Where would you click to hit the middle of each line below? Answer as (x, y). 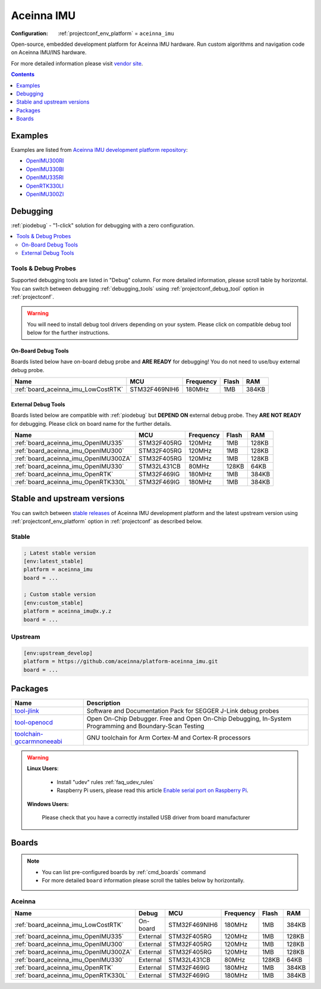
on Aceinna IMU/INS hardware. (49, 52)
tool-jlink (27, 711)
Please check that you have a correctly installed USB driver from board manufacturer (146, 818)
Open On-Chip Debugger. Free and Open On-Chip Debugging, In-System (189, 719)
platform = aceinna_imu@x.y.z (67, 611)
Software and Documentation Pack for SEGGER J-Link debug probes (183, 711)
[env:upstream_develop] (58, 653)
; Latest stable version (60, 553)
